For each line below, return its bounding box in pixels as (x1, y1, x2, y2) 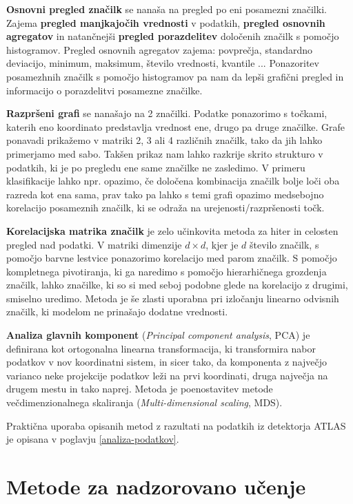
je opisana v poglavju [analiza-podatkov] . (6, 432, 179, 446)
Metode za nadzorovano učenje (6, 472, 306, 500)
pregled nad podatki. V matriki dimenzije (6, 237, 182, 251)
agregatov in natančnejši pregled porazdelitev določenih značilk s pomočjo (6, 29, 339, 43)
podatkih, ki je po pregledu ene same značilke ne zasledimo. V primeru (6, 160, 305, 174)
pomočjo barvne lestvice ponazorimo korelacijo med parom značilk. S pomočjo (6, 251, 337, 265)
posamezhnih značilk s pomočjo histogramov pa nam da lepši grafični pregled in (6, 69, 344, 83)
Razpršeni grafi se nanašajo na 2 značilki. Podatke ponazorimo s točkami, (6, 106, 327, 120)
